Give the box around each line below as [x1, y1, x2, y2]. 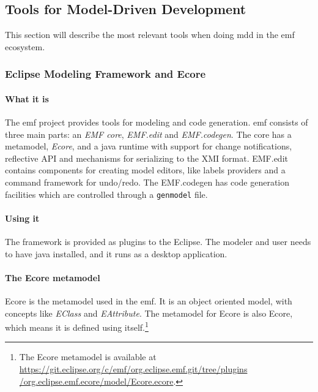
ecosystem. [5, 40, 45, 53]
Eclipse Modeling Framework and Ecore [5, 66, 206, 81]
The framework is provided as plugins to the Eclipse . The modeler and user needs [5, 235, 311, 248]
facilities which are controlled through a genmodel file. [5, 187, 208, 200]
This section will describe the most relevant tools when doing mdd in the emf [5, 28, 295, 41]
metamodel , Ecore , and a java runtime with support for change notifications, [5, 140, 292, 153]
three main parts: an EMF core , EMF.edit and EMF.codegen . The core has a [5, 127, 292, 140]
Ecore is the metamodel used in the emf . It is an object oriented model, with [5, 295, 292, 307]
